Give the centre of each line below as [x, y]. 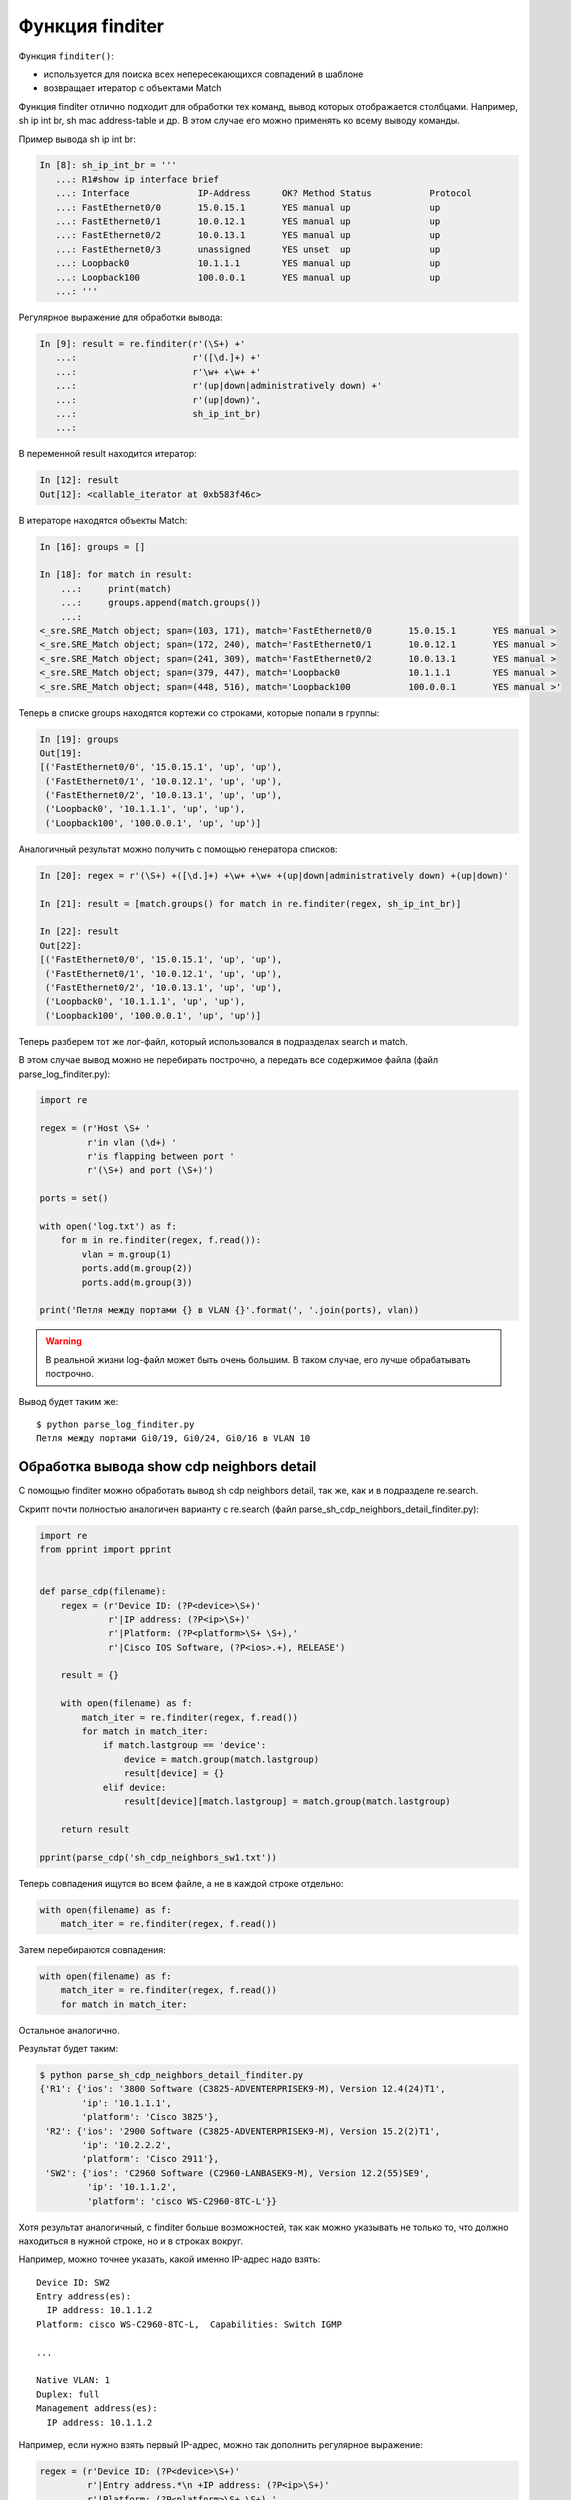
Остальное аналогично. [69, 2030]
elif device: [134, 1787]
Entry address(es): [84, 2296]
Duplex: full [68, 2394]
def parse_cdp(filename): [103, 1591]
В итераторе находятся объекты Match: [103, 520]
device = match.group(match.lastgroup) [221, 1759]
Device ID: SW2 [73, 2282]
